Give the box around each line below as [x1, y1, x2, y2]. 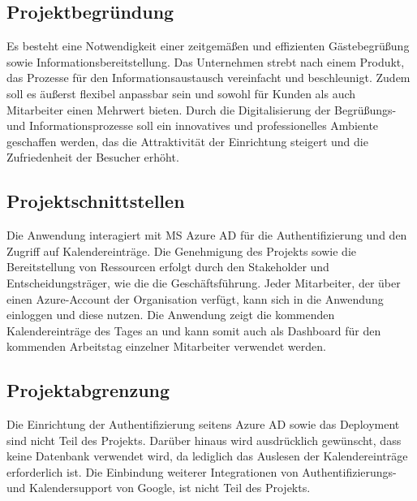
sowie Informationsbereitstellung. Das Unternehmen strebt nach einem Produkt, [6, 53, 405, 70]
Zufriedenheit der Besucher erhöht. [6, 149, 179, 166]
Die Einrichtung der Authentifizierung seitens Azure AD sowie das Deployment [6, 416, 400, 433]
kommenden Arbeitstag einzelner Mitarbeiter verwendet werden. [6, 338, 326, 355]
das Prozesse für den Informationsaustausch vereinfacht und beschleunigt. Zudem [6, 69, 411, 86]
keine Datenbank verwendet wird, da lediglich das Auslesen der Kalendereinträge [6, 447, 408, 464]
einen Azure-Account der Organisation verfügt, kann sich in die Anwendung [6, 290, 384, 307]
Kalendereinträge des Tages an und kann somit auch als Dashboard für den [6, 322, 381, 339]
